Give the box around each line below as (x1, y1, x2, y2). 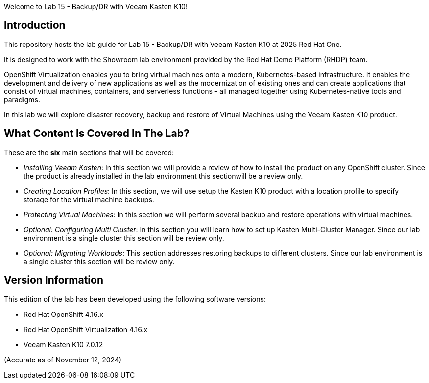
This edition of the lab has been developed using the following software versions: (4, 294, 266, 303)
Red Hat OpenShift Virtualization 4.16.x (24, 325, 148, 334)
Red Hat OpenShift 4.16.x (24, 310, 103, 318)
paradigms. (4, 95, 40, 104)
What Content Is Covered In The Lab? (4, 127, 190, 140)
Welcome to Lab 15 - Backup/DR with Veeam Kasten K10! (4, 2, 188, 11)
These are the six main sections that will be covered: (4, 148, 174, 157)
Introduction (4, 19, 66, 32)
